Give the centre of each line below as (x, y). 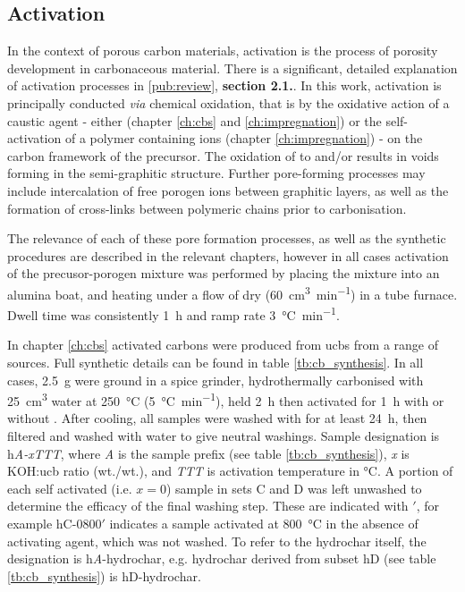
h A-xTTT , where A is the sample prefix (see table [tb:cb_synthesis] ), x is (208, 453)
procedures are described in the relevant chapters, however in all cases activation (228, 255)
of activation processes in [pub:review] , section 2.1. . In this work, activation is (224, 85)
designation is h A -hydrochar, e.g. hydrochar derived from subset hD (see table (222, 558)
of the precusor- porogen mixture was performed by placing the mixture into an (224, 273)
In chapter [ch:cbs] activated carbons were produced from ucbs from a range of (223, 345)
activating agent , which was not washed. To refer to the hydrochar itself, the (217, 541)
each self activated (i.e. (70, 488)
